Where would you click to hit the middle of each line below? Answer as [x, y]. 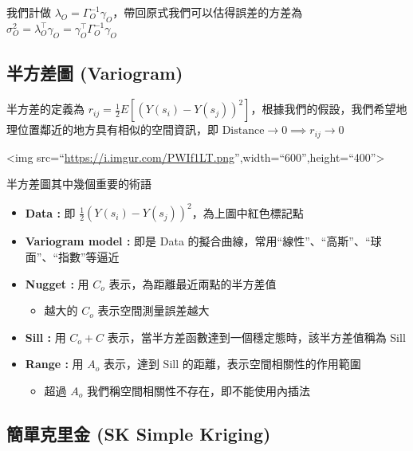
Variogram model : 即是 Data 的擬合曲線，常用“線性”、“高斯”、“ [198, 241]
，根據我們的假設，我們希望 [323, 109]
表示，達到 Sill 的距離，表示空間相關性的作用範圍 [232, 364]
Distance [243, 131]
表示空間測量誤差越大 [153, 310]
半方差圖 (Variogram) [95, 73]
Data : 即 [50, 212]
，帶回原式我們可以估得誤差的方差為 [208, 12]
